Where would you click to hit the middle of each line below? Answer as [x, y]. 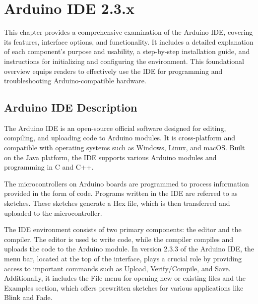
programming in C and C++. [49, 167]
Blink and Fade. [28, 297]
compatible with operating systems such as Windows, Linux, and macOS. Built [125, 148]
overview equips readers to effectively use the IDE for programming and [113, 71]
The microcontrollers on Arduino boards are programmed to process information [127, 183]
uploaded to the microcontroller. [53, 213]
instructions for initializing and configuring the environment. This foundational [124, 61]
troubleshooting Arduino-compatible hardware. [75, 81]
